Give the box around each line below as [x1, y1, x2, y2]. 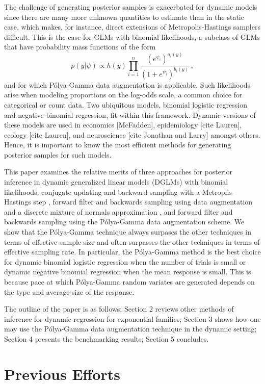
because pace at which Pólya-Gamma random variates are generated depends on [4, 276, 255, 287]
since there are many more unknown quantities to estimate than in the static [4, 11, 244, 22]
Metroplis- [202, 186, 234, 197]
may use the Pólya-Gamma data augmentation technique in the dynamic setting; [4, 323, 257, 334]
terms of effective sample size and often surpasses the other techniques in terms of [4, 236, 260, 247]
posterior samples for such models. [4, 149, 112, 160]
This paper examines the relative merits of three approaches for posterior [4, 166, 232, 177]
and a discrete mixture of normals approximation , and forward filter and [4, 206, 233, 217]
